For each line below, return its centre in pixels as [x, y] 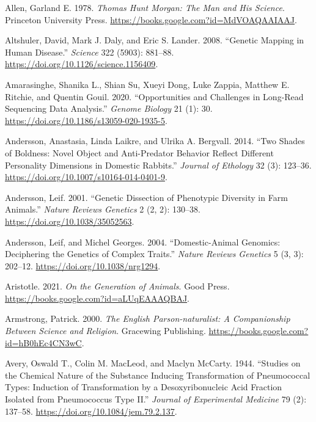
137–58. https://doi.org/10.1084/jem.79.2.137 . [91, 411]
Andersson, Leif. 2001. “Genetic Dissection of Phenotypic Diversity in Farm [146, 197]
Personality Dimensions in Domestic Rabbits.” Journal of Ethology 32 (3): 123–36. [158, 165]
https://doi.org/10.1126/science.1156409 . [82, 64]
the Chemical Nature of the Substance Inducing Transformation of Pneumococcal [158, 375]
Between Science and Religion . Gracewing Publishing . [105, 331]
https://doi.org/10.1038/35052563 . [70, 221]
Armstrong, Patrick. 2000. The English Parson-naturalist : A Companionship [148, 318]
